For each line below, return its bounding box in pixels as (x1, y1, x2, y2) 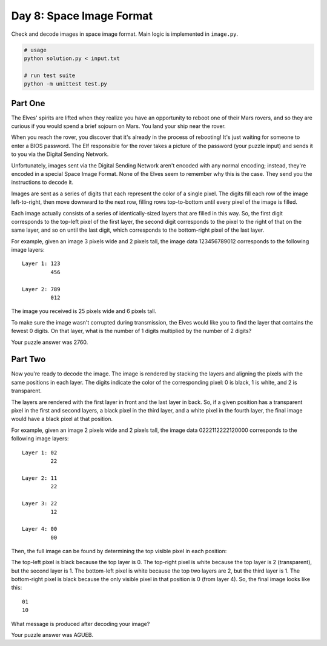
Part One (11, 98, 45, 109)
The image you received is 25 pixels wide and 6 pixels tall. (11, 308, 157, 315)
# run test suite (24, 72, 76, 79)
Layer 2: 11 (22, 474, 58, 482)
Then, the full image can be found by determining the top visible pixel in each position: (11, 547, 227, 554)
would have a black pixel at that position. (11, 416, 113, 423)
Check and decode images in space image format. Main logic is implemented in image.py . (11, 30, 239, 38)
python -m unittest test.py (24, 81, 107, 87)
